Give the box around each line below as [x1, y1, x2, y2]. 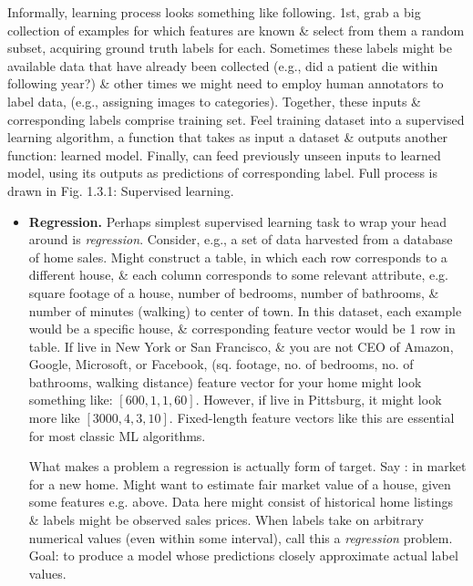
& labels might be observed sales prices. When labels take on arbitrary [28, 510, 424, 529]
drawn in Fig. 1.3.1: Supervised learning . [7, 180, 234, 200]
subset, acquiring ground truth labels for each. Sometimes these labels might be [7, 38, 452, 57]
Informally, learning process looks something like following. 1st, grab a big [7, 3, 421, 21]
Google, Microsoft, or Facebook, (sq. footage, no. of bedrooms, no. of [28, 355, 414, 374]
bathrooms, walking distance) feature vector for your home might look [28, 372, 422, 391]
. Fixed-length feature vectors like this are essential [169, 408, 455, 427]
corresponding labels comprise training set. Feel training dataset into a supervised [7, 109, 465, 129]
